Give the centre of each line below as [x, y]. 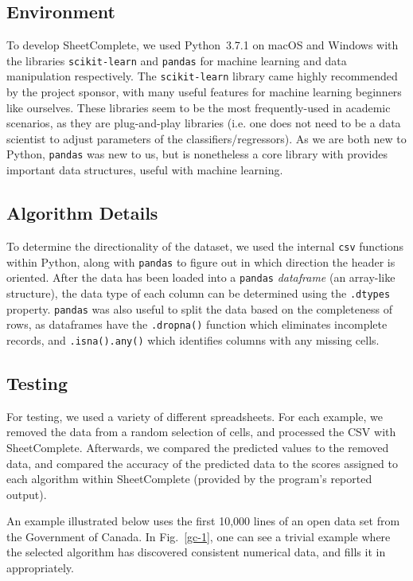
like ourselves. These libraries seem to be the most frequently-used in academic [199, 107]
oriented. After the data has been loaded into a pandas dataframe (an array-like [201, 277]
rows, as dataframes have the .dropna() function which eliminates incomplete [197, 324]
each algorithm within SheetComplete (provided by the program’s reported [189, 479]
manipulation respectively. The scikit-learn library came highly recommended [202, 76]
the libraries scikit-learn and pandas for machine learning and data [177, 60]
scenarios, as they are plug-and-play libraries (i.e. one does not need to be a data [204, 123]
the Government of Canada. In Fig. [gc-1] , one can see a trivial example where [199, 536]
